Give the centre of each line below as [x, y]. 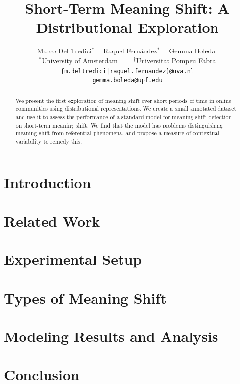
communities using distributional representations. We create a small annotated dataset [126, 109]
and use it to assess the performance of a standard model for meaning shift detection [123, 116]
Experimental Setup [73, 259]
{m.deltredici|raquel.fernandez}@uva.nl [127, 71]
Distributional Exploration [127, 27]
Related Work [52, 220]
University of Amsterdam [80, 60]
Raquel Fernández [130, 51]
